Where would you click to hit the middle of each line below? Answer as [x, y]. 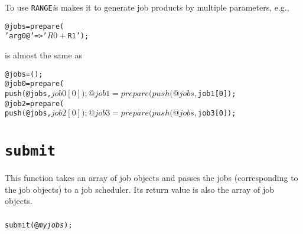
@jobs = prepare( [35, 26]
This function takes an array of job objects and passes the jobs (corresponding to [151, 178]
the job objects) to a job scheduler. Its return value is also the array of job [139, 189]
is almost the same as [43, 55]
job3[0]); [217, 113]
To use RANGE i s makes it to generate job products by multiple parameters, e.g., [147, 7]
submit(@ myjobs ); [39, 225]
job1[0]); [217, 93]
